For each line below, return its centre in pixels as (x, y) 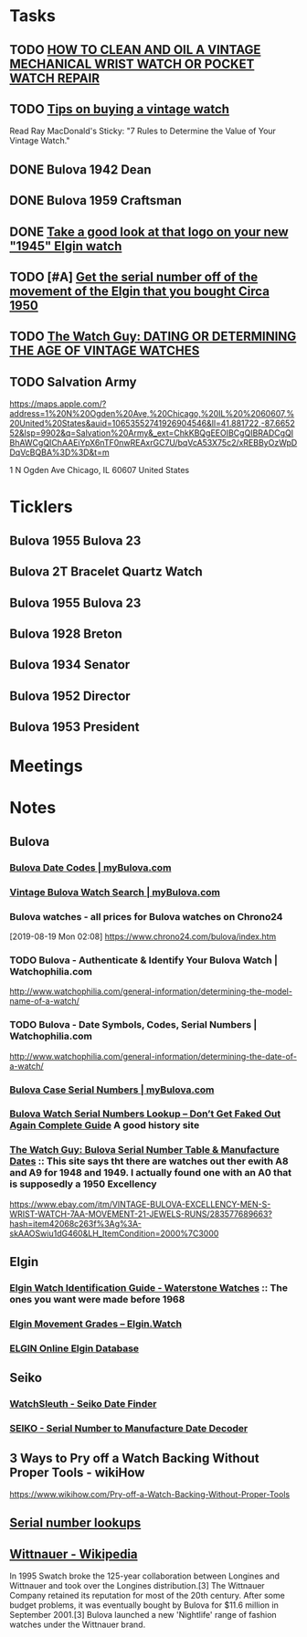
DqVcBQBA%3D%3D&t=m (59, 452)
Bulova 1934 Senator (70, 665)
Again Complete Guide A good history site (105, 1125)
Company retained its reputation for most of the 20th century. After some (147, 1596)
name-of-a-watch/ (45, 1001)
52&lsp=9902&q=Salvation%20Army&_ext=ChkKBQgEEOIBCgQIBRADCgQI (152, 433)
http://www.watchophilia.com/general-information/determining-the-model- (151, 991)
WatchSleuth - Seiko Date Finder (83, 1404)
